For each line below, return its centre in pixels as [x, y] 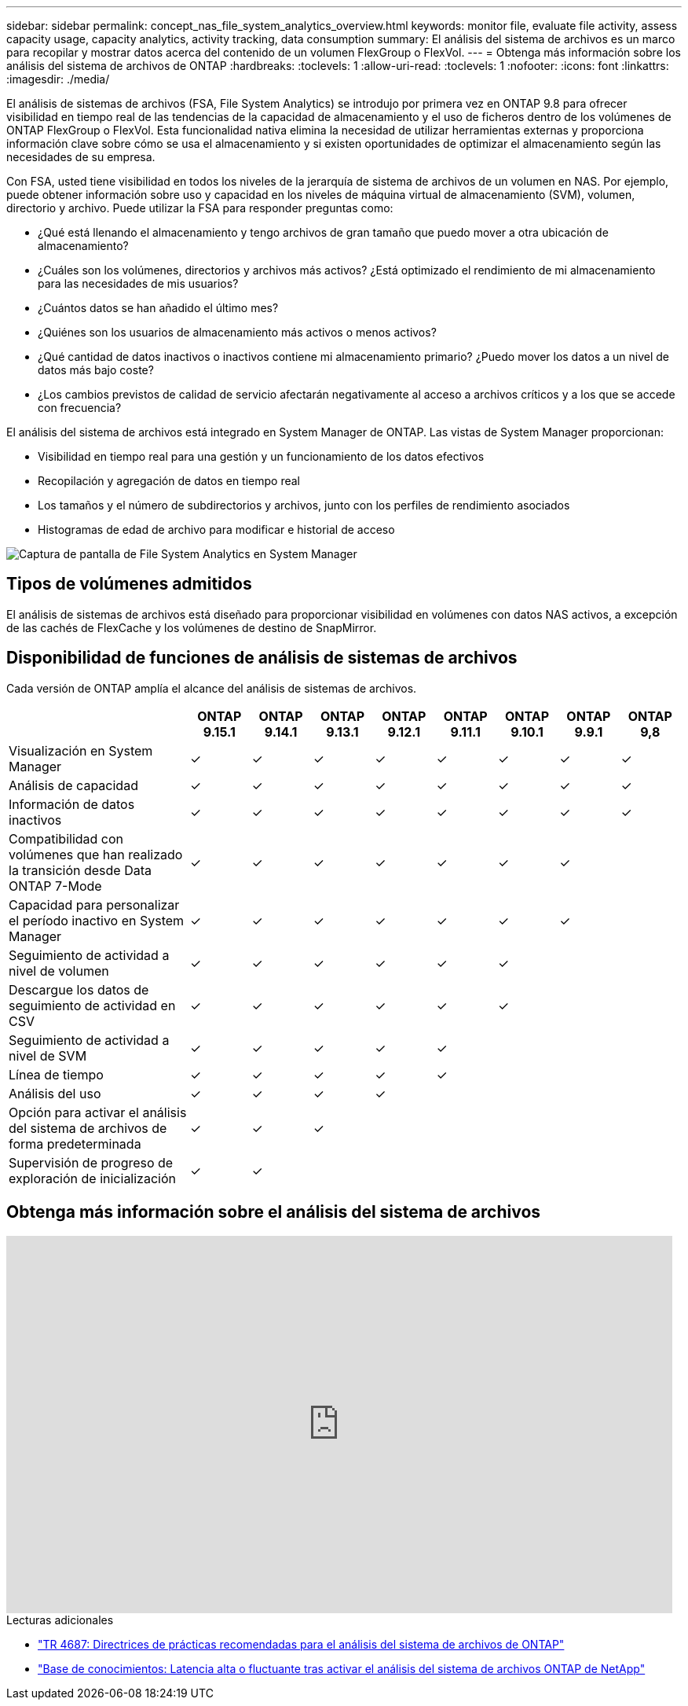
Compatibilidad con [66, 838]
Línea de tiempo [56, 1074]
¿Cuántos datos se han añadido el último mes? [158, 308]
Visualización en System [81, 750]
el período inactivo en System [97, 920]
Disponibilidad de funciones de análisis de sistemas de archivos [262, 658]
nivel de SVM [48, 1055]
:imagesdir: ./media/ [58, 79]
